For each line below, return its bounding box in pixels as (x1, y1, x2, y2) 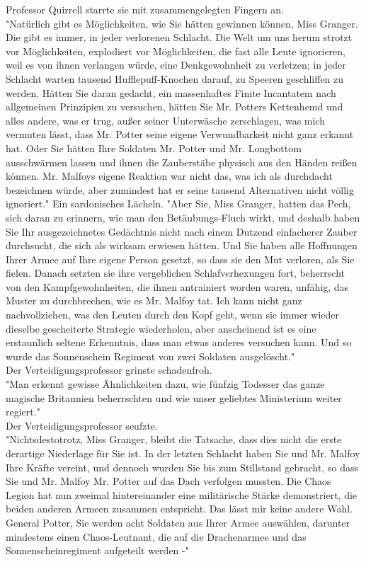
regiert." (6, 404, 40, 419)
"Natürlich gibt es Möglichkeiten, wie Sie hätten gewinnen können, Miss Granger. (6, 16, 358, 30)
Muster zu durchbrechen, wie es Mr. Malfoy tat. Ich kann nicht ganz (6, 293, 302, 308)
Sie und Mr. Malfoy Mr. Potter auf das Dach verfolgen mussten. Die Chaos (6, 474, 331, 488)
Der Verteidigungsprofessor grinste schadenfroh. (6, 362, 212, 377)
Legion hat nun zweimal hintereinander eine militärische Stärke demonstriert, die (6, 487, 358, 502)
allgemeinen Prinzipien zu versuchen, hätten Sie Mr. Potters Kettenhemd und (6, 99, 343, 114)
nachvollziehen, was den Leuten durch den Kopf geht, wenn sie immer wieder (6, 307, 339, 322)
